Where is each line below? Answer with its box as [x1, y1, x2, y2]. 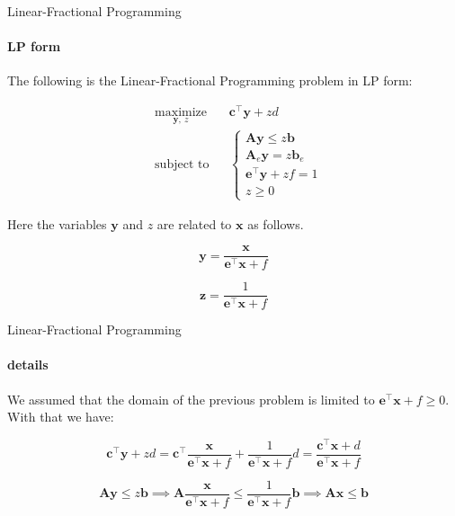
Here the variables [7, 214, 107, 233]
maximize [155, 106, 208, 120]
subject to [155, 157, 210, 171]
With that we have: [7, 407, 114, 426]
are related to [156, 214, 232, 233]
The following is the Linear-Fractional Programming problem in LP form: [7, 71, 413, 90]
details [7, 355, 49, 374]
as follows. [247, 214, 304, 233]
